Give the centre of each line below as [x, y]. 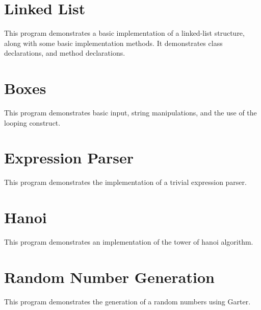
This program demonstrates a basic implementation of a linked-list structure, [124, 33]
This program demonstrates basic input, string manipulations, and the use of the [130, 113]
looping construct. [32, 122]
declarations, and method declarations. [65, 53]
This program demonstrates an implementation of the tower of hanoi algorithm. [129, 242]
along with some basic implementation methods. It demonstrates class [113, 43]
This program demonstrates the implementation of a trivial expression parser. [125, 182]
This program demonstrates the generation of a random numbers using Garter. [127, 301]
